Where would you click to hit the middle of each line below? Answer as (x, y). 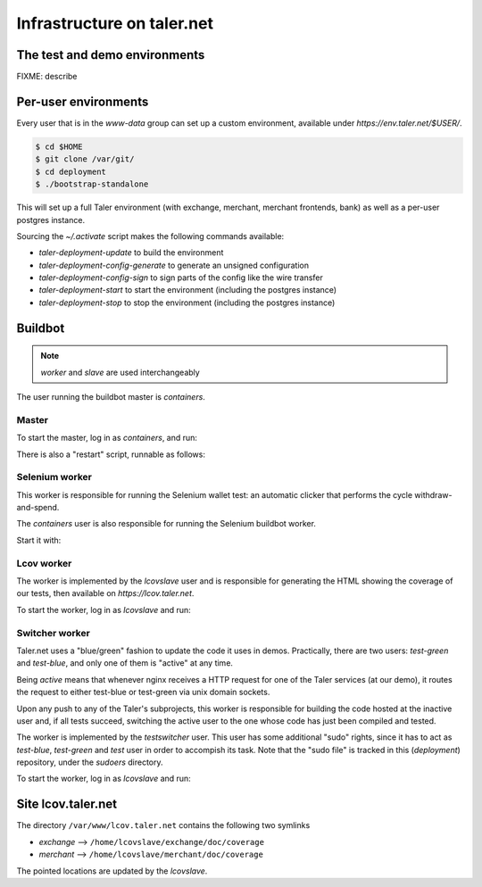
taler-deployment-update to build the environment (131, 253)
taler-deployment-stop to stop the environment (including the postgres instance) (187, 303)
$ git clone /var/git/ (85, 159)
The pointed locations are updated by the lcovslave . (112, 871)
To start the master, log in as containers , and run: (107, 438)
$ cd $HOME (59, 146)
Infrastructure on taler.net (115, 23)
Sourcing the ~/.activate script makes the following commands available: (150, 236)
